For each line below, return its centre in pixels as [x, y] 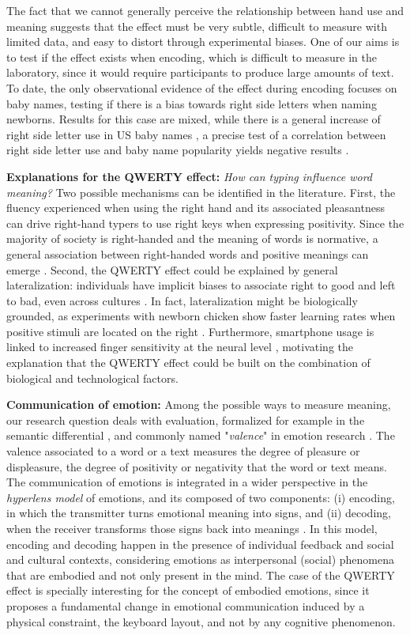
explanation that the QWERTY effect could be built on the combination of [188, 363]
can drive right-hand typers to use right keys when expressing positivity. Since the [205, 223]
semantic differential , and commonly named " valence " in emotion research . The [201, 435]
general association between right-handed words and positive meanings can [188, 253]
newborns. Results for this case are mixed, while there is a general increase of [194, 119]
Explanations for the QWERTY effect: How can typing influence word [189, 176]
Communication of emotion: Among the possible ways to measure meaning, [199, 404]
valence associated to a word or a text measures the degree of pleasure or [183, 451]
